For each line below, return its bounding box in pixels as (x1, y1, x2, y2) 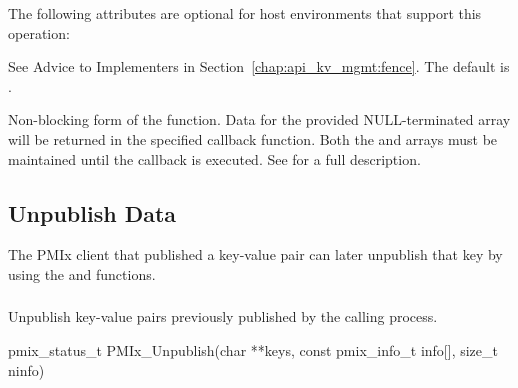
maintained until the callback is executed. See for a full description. (8, 148, 421, 169)
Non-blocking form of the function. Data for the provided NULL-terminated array (8, 109, 511, 130)
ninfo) (8, 359, 45, 380)
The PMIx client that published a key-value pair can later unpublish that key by (8, 244, 503, 265)
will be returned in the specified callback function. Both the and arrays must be (8, 128, 498, 149)
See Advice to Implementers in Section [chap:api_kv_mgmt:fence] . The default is (8, 56, 510, 77)
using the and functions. (8, 263, 156, 284)
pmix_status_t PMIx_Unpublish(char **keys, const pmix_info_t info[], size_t (8, 340, 498, 361)
